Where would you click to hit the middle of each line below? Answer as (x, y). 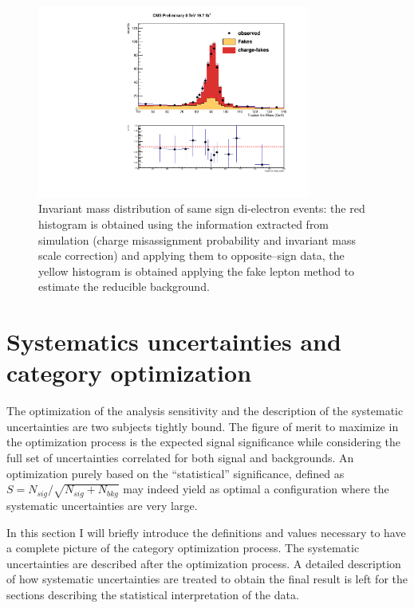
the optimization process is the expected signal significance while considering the (204, 442)
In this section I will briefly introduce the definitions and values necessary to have (206, 532)
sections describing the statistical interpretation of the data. (153, 594)
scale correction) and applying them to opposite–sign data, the (191, 255)
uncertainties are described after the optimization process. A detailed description (204, 563)
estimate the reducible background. (124, 286)
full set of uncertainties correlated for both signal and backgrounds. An (180, 457)
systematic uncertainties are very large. (102, 505)
